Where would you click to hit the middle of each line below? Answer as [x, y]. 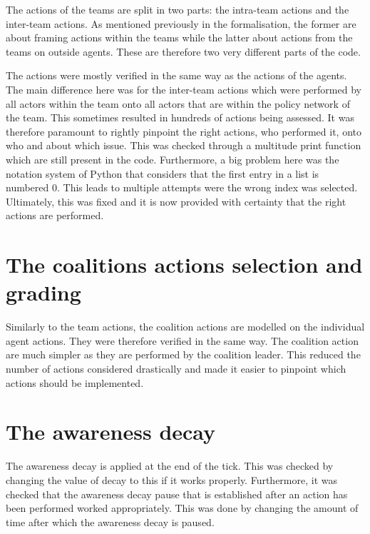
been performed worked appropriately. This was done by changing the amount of [182, 508]
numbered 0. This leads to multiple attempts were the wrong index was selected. [182, 187]
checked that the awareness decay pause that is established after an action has [177, 494]
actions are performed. [55, 215]
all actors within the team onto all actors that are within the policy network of [178, 103]
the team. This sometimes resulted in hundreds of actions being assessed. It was [180, 117]
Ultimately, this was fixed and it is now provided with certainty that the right [176, 201]
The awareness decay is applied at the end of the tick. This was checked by [170, 466]
